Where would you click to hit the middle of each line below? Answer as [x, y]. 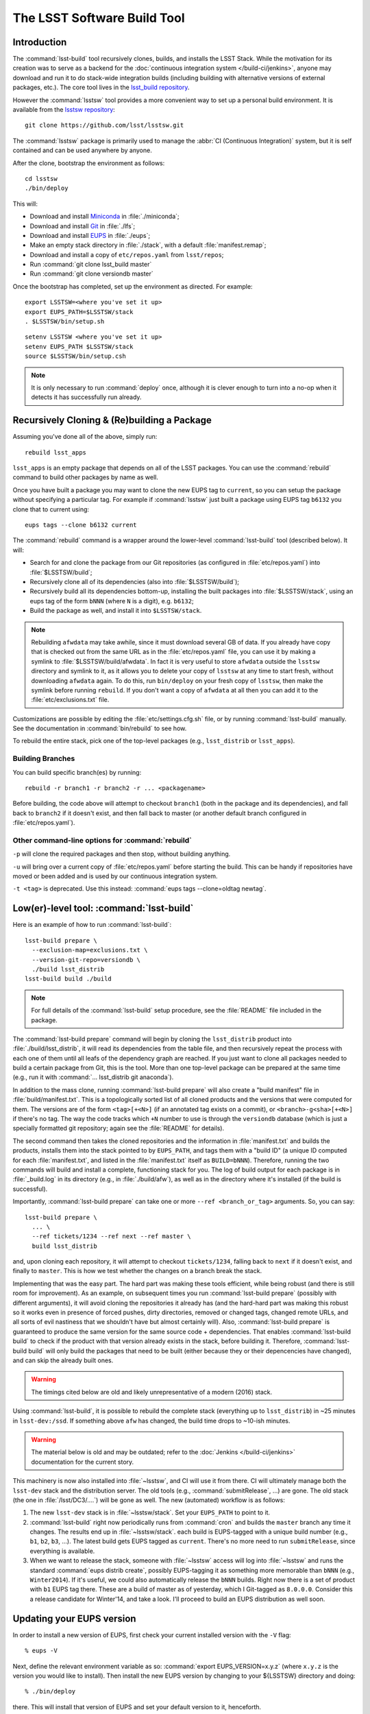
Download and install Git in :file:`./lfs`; [83, 226]
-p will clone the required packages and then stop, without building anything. [122, 854]
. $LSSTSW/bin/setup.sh [65, 322]
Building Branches [44, 759]
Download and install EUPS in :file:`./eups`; [90, 235]
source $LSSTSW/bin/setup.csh [76, 356]
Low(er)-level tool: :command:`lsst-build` [103, 908]
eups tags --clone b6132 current [81, 525]
